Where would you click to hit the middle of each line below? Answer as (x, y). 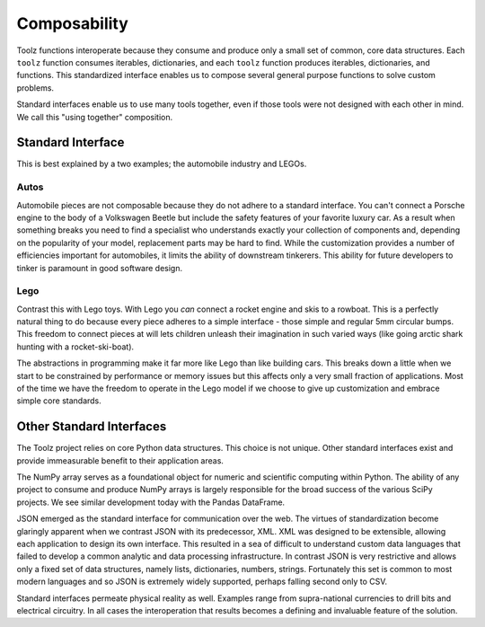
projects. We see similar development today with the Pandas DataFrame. (151, 502)
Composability (73, 23)
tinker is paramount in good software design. (100, 268)
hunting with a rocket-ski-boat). (75, 347)
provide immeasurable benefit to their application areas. (120, 460)
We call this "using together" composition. (95, 117)
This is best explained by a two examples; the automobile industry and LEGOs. (162, 164)
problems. (35, 88)
